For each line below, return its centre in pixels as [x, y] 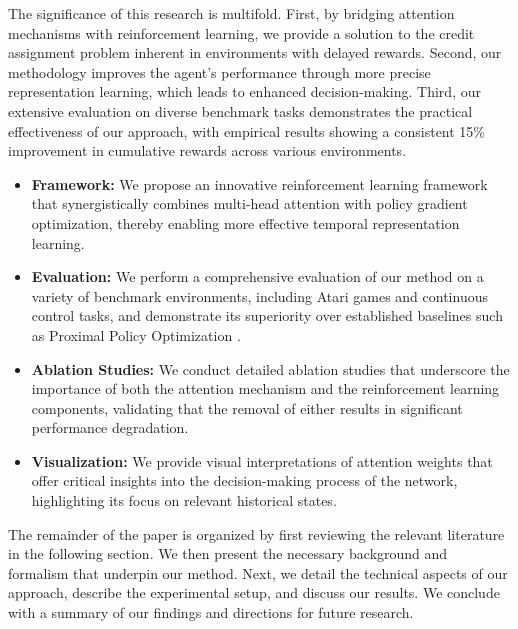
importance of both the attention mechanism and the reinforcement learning [265, 388]
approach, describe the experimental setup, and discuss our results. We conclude [254, 592]
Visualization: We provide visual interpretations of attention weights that [262, 460]
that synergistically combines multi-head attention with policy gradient [249, 203]
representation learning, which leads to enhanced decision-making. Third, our [244, 91]
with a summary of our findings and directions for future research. [211, 612]
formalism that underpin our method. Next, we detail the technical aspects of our [258, 572]
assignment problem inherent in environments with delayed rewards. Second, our [255, 52]
